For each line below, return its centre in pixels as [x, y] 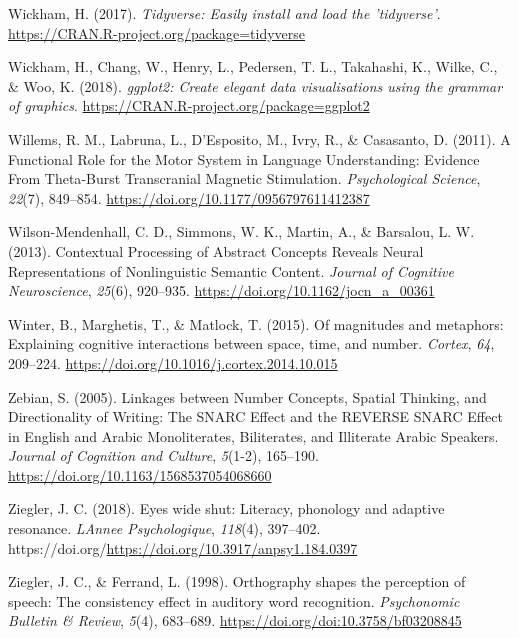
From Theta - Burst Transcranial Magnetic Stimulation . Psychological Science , [244, 178]
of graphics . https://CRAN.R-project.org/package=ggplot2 [189, 105]
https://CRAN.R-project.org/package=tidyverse [157, 32]
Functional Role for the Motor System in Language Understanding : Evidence [244, 158]
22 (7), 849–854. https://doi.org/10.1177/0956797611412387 [189, 197]
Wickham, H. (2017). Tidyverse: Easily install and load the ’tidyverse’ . [224, 13]
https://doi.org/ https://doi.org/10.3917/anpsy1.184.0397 [183, 547]
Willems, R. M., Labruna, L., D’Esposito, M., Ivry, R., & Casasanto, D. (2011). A [259, 138]
